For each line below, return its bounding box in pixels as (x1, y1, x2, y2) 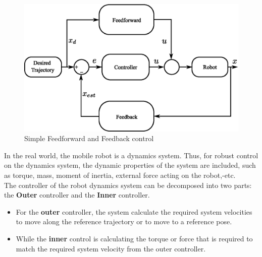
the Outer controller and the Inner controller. (4, 189, 150, 200)
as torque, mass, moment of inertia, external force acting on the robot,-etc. (4, 169, 236, 180)
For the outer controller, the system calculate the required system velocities (16, 206, 252, 217)
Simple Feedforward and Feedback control (24, 133, 154, 144)
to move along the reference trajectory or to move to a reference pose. (16, 216, 232, 227)
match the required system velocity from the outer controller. (16, 243, 206, 253)
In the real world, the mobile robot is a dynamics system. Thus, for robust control (4, 150, 258, 160)
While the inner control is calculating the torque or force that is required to (16, 233, 253, 243)
